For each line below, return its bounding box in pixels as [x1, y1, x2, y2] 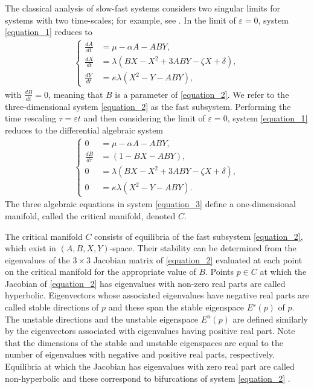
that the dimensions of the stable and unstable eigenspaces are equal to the [5, 336, 283, 349]
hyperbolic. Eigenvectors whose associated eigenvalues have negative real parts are [5, 289, 309, 301]
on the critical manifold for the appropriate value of [5, 265, 196, 278]
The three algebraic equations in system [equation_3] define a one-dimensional [5, 198, 296, 210]
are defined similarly [232, 312, 308, 325]
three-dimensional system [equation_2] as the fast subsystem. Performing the [5, 100, 291, 112]
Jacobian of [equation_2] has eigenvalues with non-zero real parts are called [5, 277, 286, 289]
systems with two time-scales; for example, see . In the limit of [5, 13, 236, 26]
